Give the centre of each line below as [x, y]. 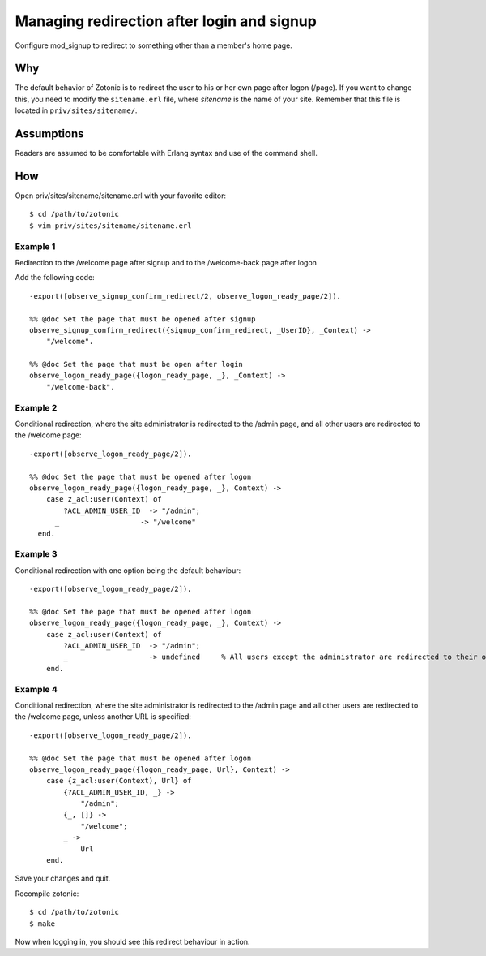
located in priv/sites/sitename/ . [76, 110]
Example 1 [35, 246]
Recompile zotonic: [47, 894]
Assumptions [49, 134]
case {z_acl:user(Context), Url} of [119, 781]
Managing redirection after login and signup [166, 21]
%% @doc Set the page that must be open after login [136, 364]
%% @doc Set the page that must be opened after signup [143, 319]
